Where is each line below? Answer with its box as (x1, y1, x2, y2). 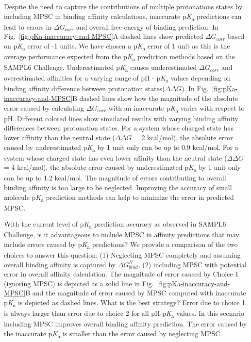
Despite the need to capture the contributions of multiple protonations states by (4, 1, 243, 11)
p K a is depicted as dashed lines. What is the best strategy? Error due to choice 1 (4, 297, 245, 309)
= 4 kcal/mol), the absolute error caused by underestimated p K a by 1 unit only (4, 162, 241, 174)
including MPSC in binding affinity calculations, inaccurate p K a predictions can (4, 11, 242, 22)
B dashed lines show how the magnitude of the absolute (72, 93, 238, 103)
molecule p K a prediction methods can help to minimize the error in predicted (4, 192, 234, 203)
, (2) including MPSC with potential (138, 259, 247, 269)
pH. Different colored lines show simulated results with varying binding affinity (4, 113, 238, 123)
